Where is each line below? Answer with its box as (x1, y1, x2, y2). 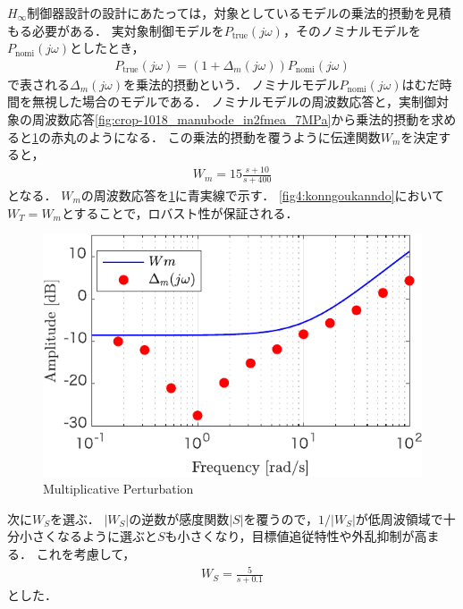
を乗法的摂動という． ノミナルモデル (123, 74, 340, 93)
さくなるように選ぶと (31, 527, 157, 546)
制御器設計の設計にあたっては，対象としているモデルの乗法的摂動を (27, 4, 426, 21)
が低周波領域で (355, 509, 443, 528)
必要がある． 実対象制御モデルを (31, 21, 224, 39)
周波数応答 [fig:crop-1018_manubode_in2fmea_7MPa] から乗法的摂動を (31, 110, 432, 128)
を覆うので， (243, 509, 319, 528)
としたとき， (70, 38, 145, 57)
